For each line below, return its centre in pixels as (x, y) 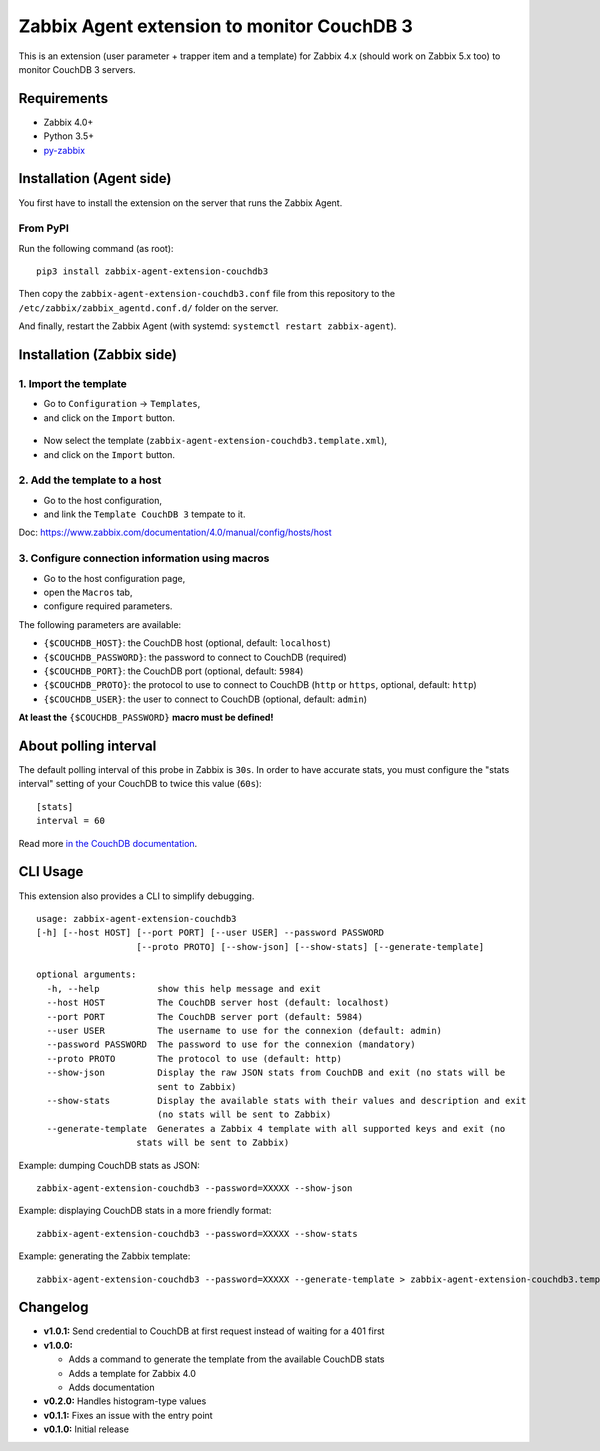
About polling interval (87, 745)
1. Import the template (72, 384)
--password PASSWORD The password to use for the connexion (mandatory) (231, 1044)
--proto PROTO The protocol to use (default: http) (194, 1058)
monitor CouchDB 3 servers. (77, 69)
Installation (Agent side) (95, 178)
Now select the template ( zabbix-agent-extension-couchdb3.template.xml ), (215, 441)
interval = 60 (70, 821)
